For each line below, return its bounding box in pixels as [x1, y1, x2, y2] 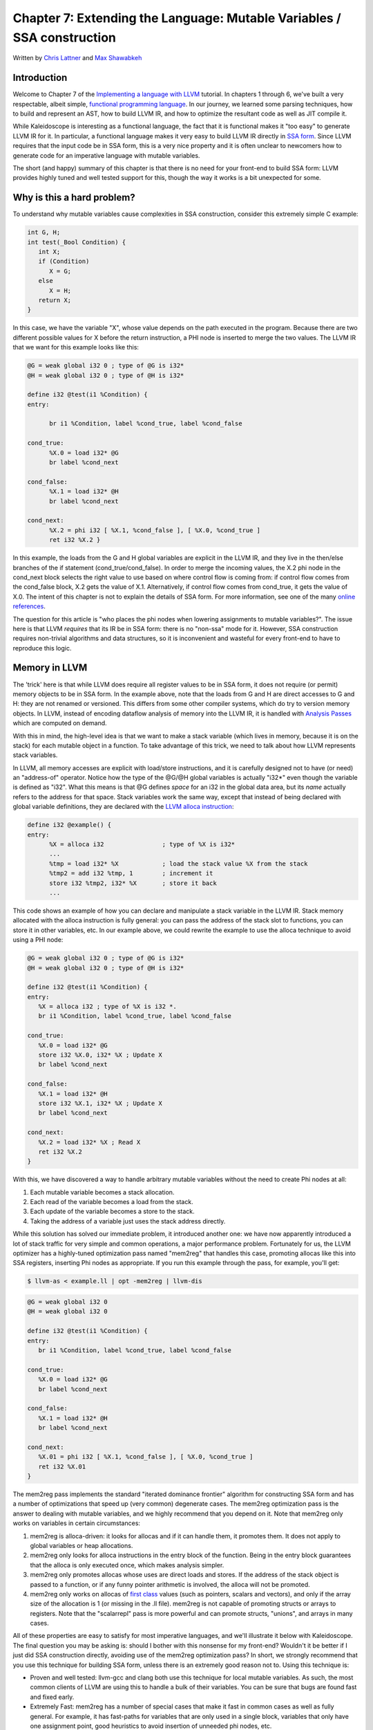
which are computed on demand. [12, 719, 107, 727]
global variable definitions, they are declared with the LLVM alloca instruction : [12, 803, 234, 811]
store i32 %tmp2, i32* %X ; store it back [49, 879, 217, 887]
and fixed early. [30, 1693, 75, 1701]
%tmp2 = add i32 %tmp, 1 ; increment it [49, 869, 213, 877]
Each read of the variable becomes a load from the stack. [30, 1198, 193, 1206]
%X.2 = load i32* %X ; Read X [38, 1138, 141, 1146]
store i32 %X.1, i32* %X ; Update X [38, 1099, 162, 1107]
